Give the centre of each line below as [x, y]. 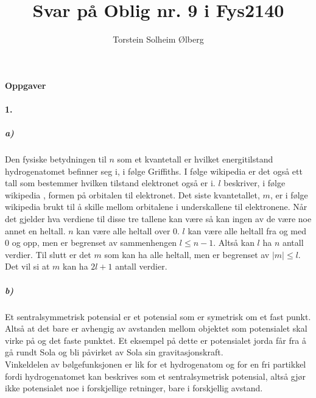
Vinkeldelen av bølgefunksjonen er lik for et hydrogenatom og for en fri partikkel [156, 364]
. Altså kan [234, 243]
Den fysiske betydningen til [56, 159]
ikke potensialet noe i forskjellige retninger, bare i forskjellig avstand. [134, 388]
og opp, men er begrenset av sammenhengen [94, 243]
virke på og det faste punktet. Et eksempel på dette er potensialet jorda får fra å [156, 340]
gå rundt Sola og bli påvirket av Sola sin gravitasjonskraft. [114, 352]
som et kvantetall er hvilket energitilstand [195, 159]
